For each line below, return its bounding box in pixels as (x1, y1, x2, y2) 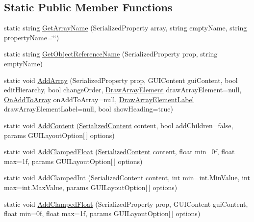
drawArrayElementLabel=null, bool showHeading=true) (4, 104, 173, 114)
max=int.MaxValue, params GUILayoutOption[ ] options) (4, 182, 178, 192)
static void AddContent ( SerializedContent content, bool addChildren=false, (4, 120, 233, 130)
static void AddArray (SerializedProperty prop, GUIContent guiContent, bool (4, 75, 238, 85)
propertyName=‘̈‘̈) (4, 32, 59, 42)
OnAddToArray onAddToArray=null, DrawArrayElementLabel (4, 94, 194, 104)
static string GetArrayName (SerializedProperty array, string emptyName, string (4, 23, 247, 33)
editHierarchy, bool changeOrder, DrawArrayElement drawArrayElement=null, (4, 84, 242, 95)
